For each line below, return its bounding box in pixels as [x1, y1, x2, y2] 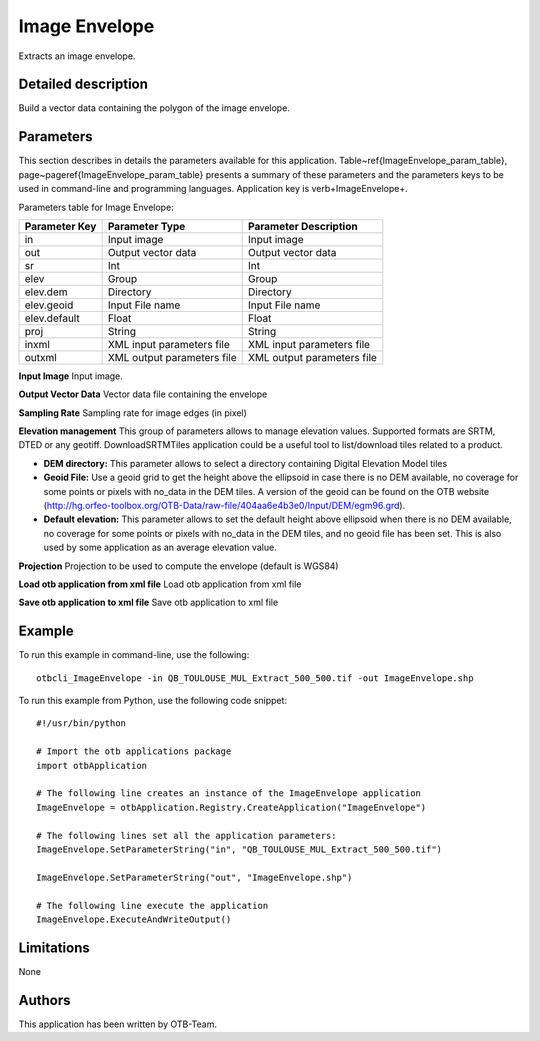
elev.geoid [24, 298, 74, 312]
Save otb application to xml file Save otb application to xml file [18, 596, 279, 609]
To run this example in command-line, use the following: [18, 649, 250, 661]
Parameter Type [107, 219, 186, 233]
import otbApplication [36, 760, 148, 771]
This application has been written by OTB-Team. [18, 1018, 218, 1030]
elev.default [24, 311, 80, 325]
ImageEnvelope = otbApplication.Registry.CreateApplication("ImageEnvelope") [36, 801, 427, 813]
